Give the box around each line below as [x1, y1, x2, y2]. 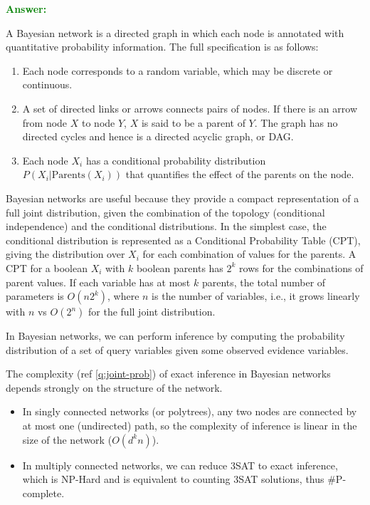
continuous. [22, 77, 73, 92]
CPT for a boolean [6, 260, 88, 275]
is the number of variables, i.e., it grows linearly [152, 288, 360, 303]
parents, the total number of [201, 274, 326, 289]
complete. [22, 485, 65, 500]
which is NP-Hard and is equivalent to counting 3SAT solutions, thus [22, 472, 324, 486]
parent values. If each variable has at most [6, 274, 191, 289]
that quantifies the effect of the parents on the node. [125, 167, 354, 182]
